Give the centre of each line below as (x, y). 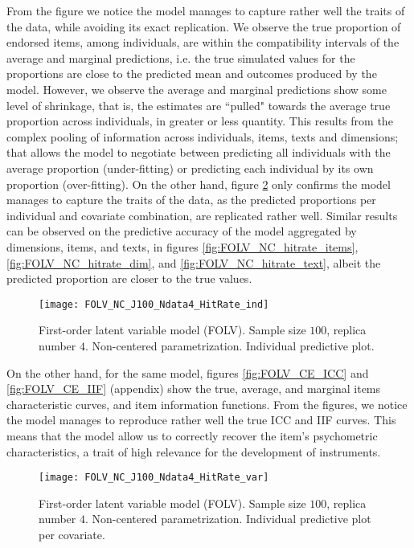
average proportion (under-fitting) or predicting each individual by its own (190, 168)
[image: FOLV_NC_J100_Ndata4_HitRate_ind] (154, 304)
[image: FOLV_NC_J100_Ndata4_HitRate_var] (154, 478)
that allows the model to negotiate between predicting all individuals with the (199, 152)
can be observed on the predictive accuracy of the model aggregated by (182, 231)
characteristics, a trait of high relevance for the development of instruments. (194, 451)
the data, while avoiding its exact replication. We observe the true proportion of (204, 26)
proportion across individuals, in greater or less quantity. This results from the (200, 121)
